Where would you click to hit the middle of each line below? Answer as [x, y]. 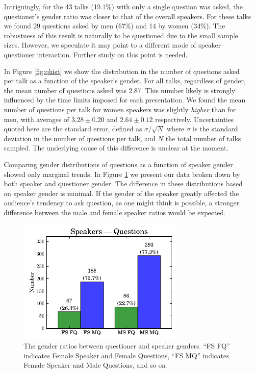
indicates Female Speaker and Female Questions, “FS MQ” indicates [126, 355]
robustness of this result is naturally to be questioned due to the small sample [121, 35]
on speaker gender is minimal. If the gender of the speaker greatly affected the [122, 193]
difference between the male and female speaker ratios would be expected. [115, 212]
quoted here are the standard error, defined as [73, 129]
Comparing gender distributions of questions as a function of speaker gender [118, 164]
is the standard [216, 129]
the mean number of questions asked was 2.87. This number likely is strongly [120, 90]
